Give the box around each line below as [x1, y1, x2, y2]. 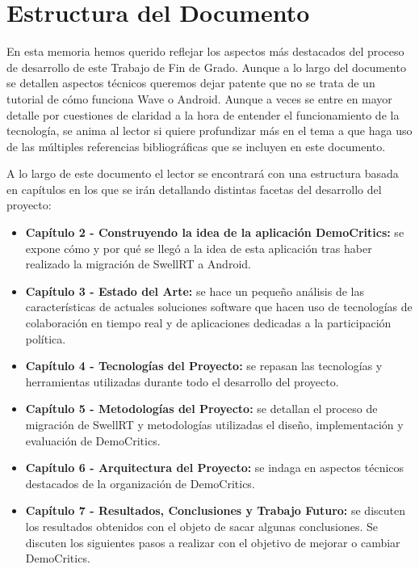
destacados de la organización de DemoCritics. [25, 474, 255, 491]
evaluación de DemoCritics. [25, 432, 161, 449]
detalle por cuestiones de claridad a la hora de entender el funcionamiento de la [6, 106, 400, 123]
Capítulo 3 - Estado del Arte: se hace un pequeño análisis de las [25, 282, 364, 299]
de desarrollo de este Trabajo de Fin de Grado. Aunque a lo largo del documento [6, 58, 406, 75]
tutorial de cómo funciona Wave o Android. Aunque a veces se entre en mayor [6, 90, 392, 107]
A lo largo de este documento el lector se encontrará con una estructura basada [6, 165, 399, 182]
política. [25, 330, 66, 347]
